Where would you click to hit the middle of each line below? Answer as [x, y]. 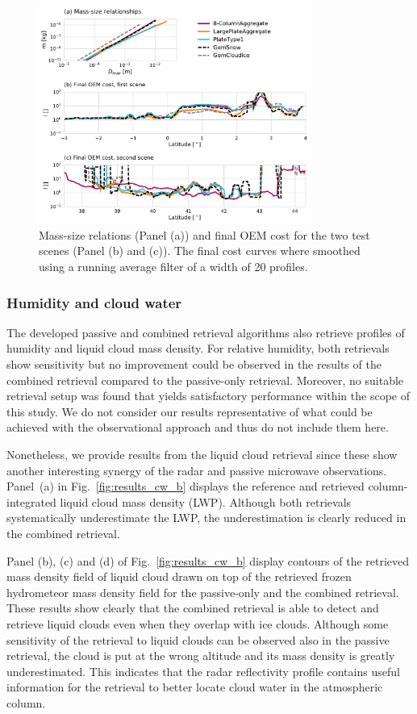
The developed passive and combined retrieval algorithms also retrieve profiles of [206, 332]
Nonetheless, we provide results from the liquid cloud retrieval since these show [202, 455]
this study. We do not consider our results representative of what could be [190, 411]
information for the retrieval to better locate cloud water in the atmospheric [195, 687]
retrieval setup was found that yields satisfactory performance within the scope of [208, 396]
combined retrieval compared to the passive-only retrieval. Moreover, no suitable [205, 380]
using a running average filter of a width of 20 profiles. [173, 267]
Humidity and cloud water [94, 302]
